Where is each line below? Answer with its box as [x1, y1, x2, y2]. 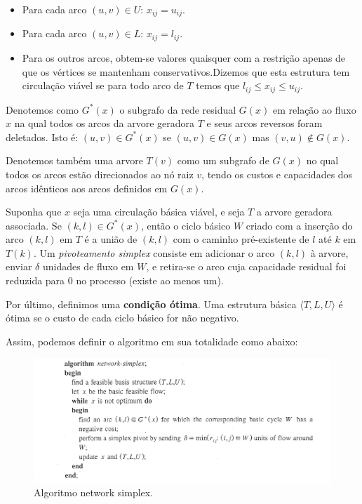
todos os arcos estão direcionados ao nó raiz [6, 166, 194, 181]
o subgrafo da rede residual [119, 102, 236, 117]
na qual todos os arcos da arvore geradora [14, 116, 194, 131]
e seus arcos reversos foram [206, 116, 323, 131]
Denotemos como [6, 102, 79, 117]
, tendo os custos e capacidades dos [201, 166, 353, 181]
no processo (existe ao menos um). [76, 273, 224, 288]
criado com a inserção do [246, 218, 353, 232]
